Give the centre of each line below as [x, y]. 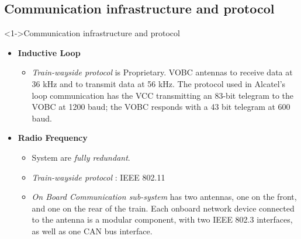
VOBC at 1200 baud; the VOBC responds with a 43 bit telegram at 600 [161, 107]
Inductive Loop [49, 52]
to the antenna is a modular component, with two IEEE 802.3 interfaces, [162, 219]
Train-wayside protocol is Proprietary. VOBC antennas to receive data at [162, 72]
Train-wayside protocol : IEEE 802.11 [98, 177]
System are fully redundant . [81, 157]
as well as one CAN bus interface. [92, 231]
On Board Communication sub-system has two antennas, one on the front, [164, 197]
